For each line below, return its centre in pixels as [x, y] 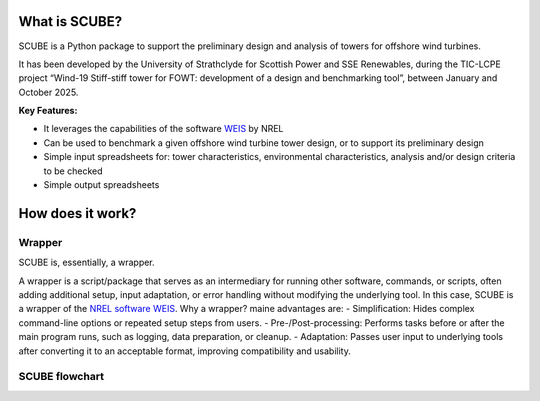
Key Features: [48, 111]
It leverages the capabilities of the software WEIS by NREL [163, 129]
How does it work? [77, 213]
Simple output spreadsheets [101, 185]
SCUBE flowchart [61, 377]
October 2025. [48, 92]
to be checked [73, 171]
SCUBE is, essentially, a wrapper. [86, 262]
